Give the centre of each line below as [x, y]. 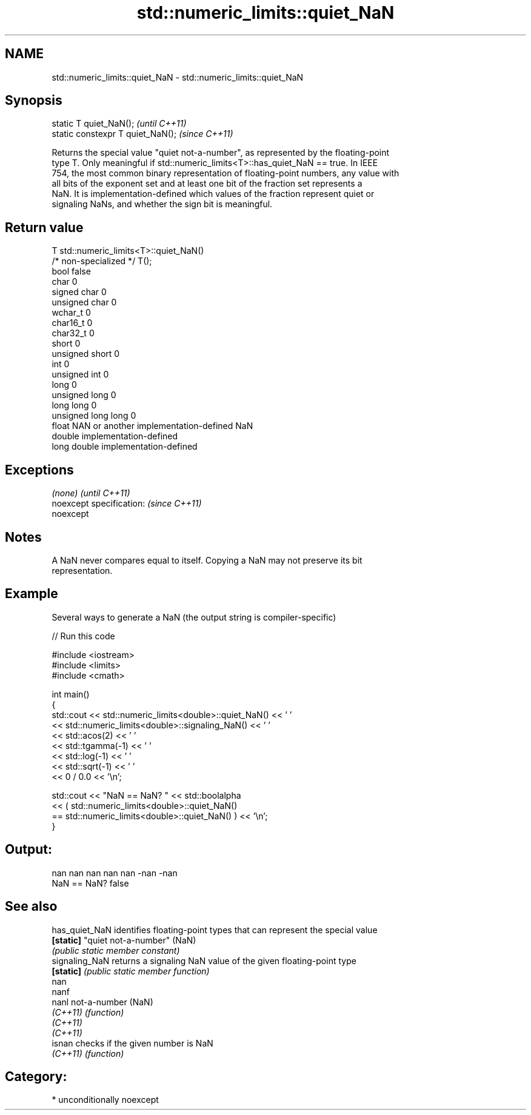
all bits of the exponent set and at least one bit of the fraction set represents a [207, 184]
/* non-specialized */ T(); [102, 261]
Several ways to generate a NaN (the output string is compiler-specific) [194, 617]
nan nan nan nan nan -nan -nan [115, 873]
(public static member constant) [116, 950]
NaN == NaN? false [90, 883]
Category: [36, 1076]
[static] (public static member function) [131, 971]
